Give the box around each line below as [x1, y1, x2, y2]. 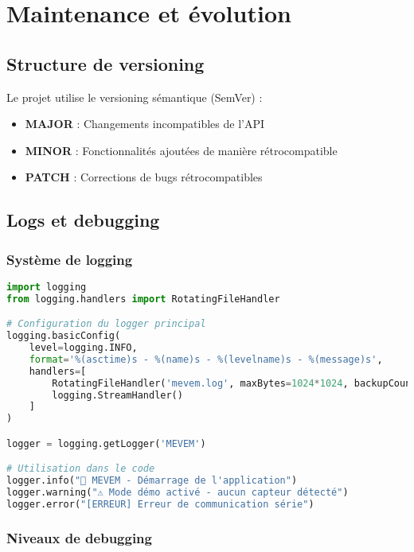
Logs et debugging [6, 208, 160, 232]
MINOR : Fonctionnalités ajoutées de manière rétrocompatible [25, 142, 338, 158]
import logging [6, 281, 87, 293]
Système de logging [6, 249, 133, 269]
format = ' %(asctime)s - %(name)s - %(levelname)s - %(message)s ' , [29, 353, 383, 365]
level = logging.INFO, [29, 342, 138, 354]
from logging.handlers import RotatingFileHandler [6, 293, 280, 305]
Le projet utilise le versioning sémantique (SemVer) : [6, 88, 263, 105]
